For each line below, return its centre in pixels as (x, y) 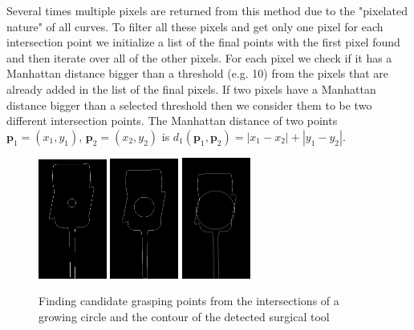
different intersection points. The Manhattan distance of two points (172, 121)
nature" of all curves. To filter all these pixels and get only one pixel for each (195, 26)
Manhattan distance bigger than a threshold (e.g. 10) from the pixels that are (198, 73)
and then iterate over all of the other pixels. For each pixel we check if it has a (199, 57)
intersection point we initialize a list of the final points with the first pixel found (203, 42)
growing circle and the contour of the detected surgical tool (184, 316)
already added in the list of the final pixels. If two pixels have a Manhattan (191, 89)
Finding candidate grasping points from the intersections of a (189, 301)
